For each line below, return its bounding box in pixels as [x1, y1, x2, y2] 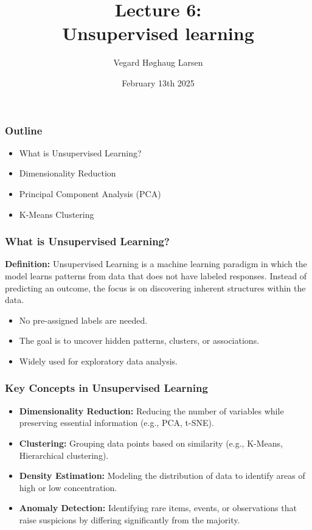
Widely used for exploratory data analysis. [19, 354, 178, 367]
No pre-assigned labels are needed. [19, 313, 148, 326]
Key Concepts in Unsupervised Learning [5, 380, 208, 396]
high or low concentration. [19, 481, 117, 493]
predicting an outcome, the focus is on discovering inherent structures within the [5, 281, 306, 294]
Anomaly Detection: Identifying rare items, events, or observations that [19, 501, 297, 514]
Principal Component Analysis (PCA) [19, 187, 161, 200]
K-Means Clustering [19, 207, 94, 220]
